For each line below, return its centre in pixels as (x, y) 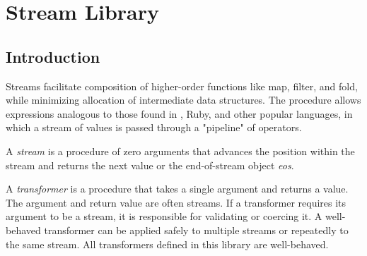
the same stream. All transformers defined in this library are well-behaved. (167, 244)
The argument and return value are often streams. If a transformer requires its (176, 202)
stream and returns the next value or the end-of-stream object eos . (150, 165)
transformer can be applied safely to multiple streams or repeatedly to (196, 230)
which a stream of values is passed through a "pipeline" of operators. (154, 127)
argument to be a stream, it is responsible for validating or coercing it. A (164, 216)
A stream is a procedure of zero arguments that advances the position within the (180, 151)
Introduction (53, 56)
